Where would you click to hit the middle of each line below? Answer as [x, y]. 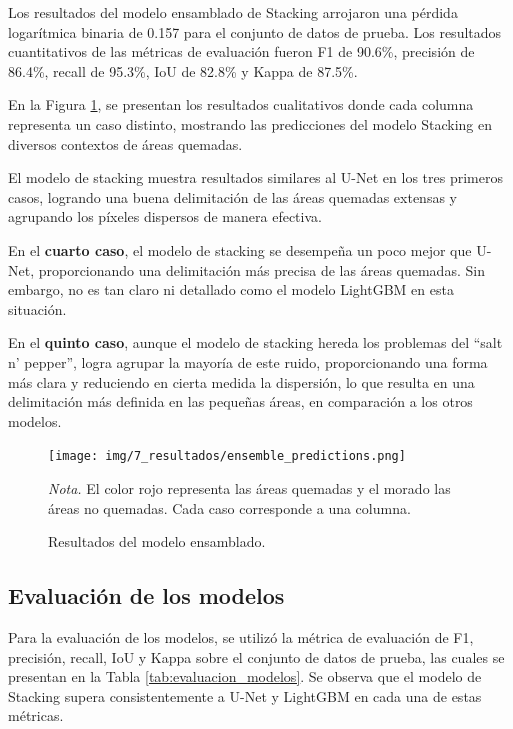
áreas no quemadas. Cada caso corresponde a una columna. [229, 507]
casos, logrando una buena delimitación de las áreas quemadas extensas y [232, 196]
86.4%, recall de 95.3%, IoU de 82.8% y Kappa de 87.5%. [183, 70]
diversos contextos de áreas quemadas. [125, 143]
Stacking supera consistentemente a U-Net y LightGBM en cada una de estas [245, 695]
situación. [37, 308]
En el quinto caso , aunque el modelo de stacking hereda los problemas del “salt [255, 342]
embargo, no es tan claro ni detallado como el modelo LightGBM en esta [231, 289]
